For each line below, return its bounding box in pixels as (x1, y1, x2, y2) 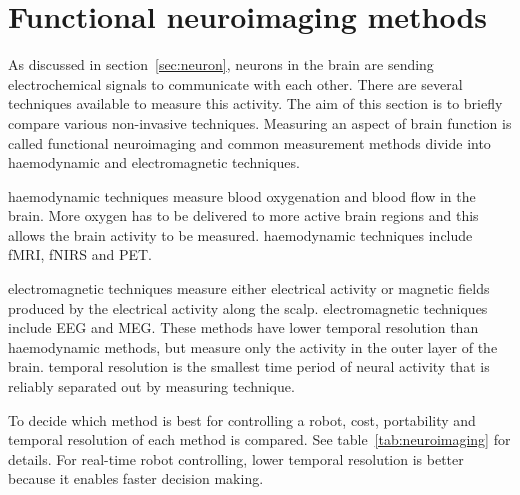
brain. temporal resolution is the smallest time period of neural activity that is (8, 356, 490, 377)
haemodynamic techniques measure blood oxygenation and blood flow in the (8, 185, 476, 206)
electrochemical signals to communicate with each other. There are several (8, 73, 463, 94)
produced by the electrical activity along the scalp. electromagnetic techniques (8, 297, 488, 318)
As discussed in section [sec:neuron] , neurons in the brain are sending (8, 54, 434, 75)
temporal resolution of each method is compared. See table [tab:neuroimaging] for (8, 429, 511, 450)
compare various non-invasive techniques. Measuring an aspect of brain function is (8, 112, 512, 133)
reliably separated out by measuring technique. (8, 376, 295, 397)
